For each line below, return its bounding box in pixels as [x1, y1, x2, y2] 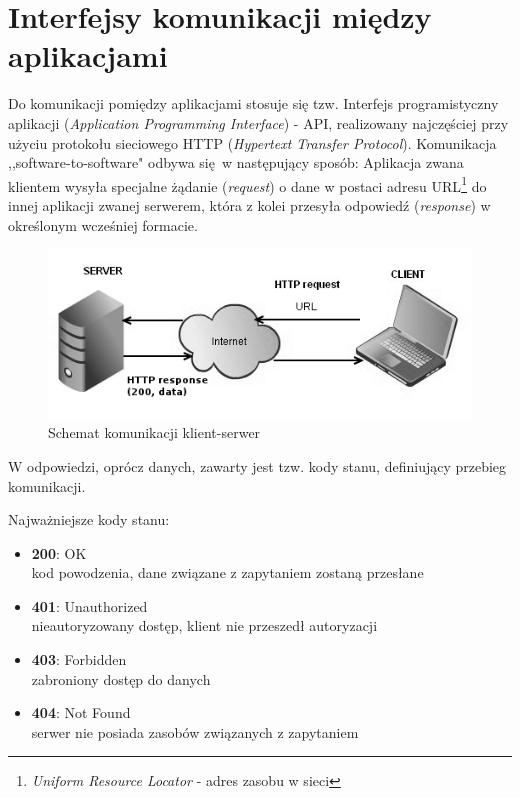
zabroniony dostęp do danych [31, 668, 211, 689]
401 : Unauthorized [31, 595, 148, 616]
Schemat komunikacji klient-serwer [48, 422, 261, 443]
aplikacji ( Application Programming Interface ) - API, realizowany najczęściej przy [8, 112, 509, 133]
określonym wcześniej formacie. [8, 214, 198, 235]
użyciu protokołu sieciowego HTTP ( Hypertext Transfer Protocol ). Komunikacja [8, 132, 497, 153]
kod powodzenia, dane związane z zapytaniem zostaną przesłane [31, 562, 424, 583]
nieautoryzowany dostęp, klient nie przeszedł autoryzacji [31, 615, 378, 636]
